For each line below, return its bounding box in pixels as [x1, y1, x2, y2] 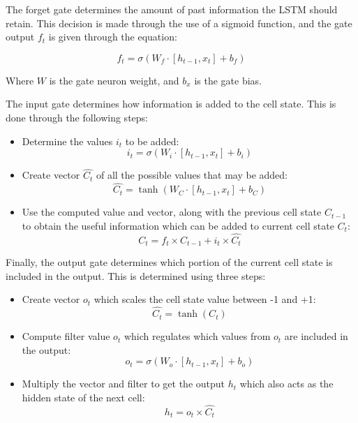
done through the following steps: [6, 110, 148, 124]
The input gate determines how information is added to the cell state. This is [6, 96, 336, 111]
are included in [284, 329, 348, 343]
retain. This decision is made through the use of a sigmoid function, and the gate [6, 15, 352, 30]
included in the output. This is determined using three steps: [6, 268, 266, 283]
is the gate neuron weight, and [49, 73, 179, 87]
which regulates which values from [124, 329, 271, 343]
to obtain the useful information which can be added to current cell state [22, 218, 334, 232]
